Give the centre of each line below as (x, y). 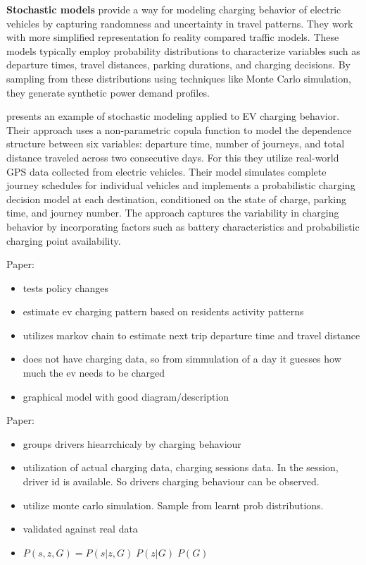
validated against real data (80, 529)
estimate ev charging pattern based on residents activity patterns (163, 311)
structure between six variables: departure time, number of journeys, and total (176, 144)
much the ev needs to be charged (94, 373)
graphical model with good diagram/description (126, 396)
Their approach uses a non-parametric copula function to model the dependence (179, 129)
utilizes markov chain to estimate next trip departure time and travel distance (191, 335)
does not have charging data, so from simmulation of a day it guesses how (182, 359)
